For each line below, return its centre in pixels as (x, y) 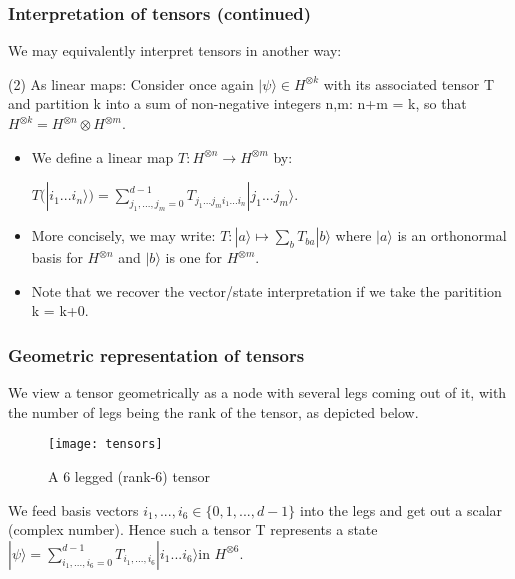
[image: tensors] (105, 444)
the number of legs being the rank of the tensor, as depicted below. (213, 411)
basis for (57, 257)
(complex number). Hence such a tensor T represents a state (193, 529)
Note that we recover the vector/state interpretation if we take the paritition (266, 290)
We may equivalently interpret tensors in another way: (175, 50)
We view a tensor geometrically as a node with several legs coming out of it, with (257, 392)
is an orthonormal (452, 235)
